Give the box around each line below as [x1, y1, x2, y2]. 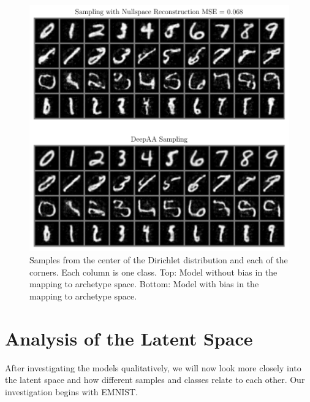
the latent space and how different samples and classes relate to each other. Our [5, 373, 305, 386]
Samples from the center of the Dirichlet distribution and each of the [29, 253, 288, 266]
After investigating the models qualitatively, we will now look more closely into [5, 361, 301, 374]
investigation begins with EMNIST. [5, 385, 138, 398]
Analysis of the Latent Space [5, 325, 253, 350]
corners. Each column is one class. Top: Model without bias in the [29, 265, 278, 278]
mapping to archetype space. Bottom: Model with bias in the [29, 277, 259, 290]
